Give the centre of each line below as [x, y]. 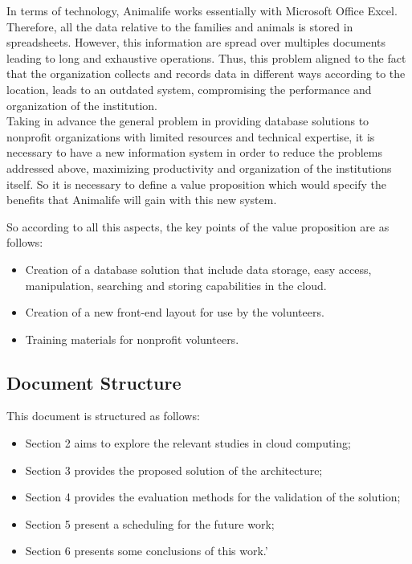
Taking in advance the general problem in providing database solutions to [188, 121]
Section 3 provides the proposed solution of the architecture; [174, 470]
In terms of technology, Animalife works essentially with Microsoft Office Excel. [202, 10]
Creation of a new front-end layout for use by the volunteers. [175, 312]
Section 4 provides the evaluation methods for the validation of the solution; [213, 497]
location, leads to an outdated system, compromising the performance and [189, 89]
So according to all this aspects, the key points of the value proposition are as [198, 226]
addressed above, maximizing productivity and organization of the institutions [199, 168]
